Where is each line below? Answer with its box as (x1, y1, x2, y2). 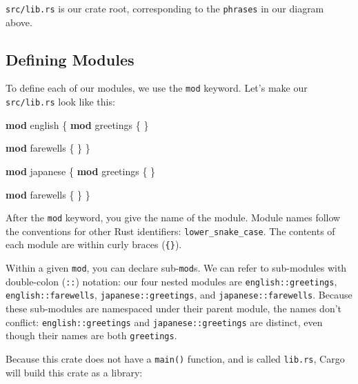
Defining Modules (6, 48, 135, 70)
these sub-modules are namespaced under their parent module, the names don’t (6, 301, 342, 316)
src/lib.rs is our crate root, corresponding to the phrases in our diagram (6, 1, 324, 15)
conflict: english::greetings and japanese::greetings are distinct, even (6, 314, 323, 329)
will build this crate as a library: (6, 365, 143, 379)
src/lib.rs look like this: (6, 94, 115, 109)
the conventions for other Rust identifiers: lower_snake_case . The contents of (6, 223, 335, 238)
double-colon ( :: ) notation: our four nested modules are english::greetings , (6, 274, 337, 288)
